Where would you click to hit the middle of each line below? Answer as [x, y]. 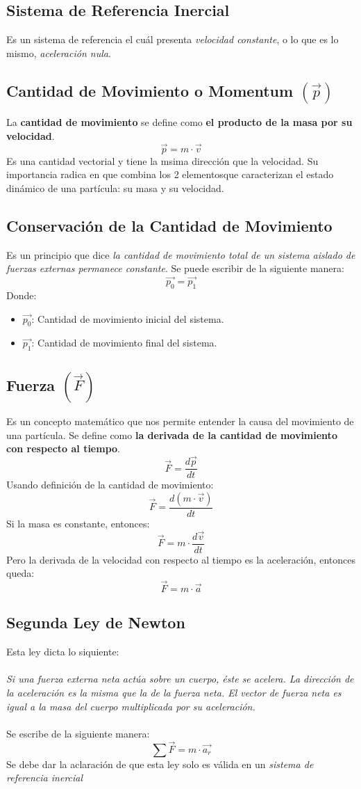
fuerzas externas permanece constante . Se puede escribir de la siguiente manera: [175, 268]
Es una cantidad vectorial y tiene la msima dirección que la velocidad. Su [162, 160]
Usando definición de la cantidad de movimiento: [110, 485]
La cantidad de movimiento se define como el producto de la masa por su [179, 122]
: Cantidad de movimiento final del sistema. [124, 343]
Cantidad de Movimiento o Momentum [150, 90]
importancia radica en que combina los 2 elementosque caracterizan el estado [170, 174]
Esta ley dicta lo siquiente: [63, 652]
